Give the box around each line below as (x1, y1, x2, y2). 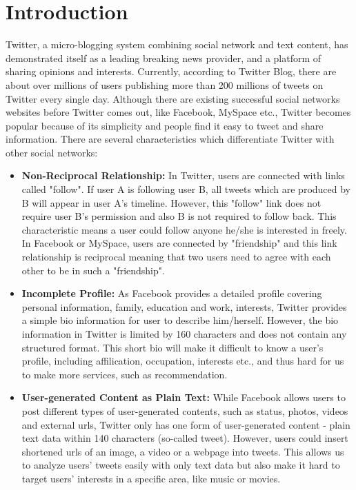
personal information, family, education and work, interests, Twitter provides (21, 299, 347, 314)
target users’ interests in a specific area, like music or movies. (21, 471, 281, 485)
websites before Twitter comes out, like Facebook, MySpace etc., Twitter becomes (6, 105, 351, 119)
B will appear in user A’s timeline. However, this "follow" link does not (21, 195, 322, 210)
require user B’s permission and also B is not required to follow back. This (21, 209, 337, 223)
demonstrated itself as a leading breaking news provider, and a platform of (6, 50, 322, 65)
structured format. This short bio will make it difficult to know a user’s (21, 340, 324, 354)
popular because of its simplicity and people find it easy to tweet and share (6, 118, 324, 132)
